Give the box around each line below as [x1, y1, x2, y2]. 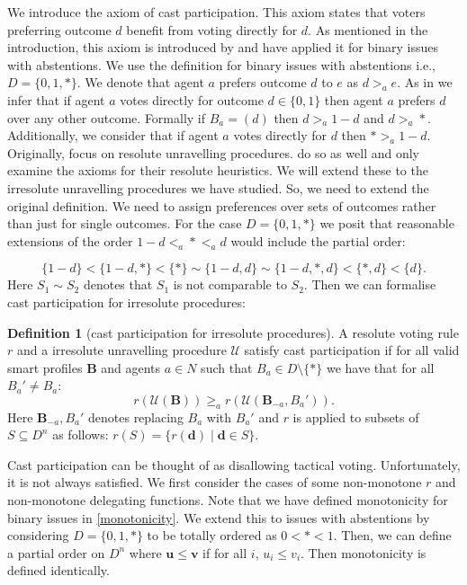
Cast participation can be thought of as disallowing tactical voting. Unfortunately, [7, 455, 461, 474]
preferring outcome [7, 20, 112, 39]
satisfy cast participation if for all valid [244, 341, 460, 359]
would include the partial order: [230, 231, 406, 250]
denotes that [83, 275, 153, 294]
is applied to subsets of [292, 407, 419, 426]
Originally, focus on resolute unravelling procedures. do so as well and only [7, 143, 419, 162]
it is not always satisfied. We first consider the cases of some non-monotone [7, 473, 422, 492]
